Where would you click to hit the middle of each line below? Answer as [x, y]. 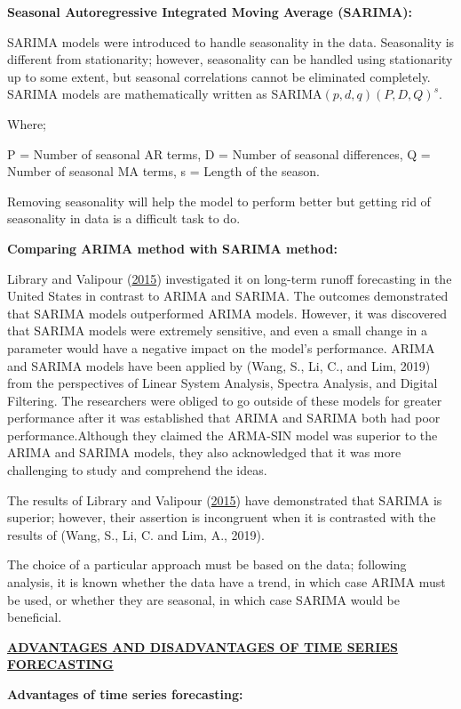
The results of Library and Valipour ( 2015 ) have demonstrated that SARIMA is [225, 500]
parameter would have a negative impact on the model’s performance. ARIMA [221, 347]
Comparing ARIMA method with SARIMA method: [172, 248]
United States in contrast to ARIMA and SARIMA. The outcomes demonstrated [228, 296]
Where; [27, 123]
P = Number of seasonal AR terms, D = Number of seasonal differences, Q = [219, 153]
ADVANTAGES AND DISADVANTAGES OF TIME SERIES [203, 646]
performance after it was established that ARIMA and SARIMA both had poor [224, 418]
